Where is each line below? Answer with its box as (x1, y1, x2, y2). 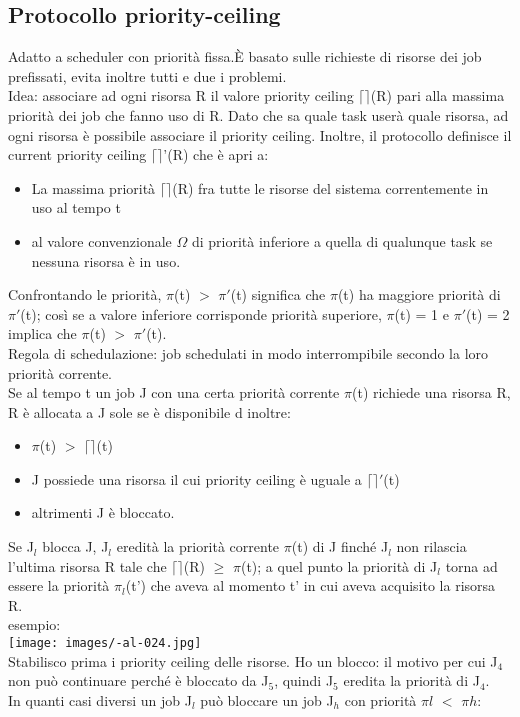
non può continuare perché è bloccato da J (8, 670, 269, 691)
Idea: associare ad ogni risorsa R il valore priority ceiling (8, 85, 354, 106)
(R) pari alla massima (370, 85, 505, 106)
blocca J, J (42, 536, 109, 557)
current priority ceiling (8, 144, 147, 165)
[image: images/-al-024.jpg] (8, 636, 202, 651)
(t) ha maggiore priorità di (337, 284, 501, 305)
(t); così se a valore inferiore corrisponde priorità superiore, (20, 303, 382, 324)
